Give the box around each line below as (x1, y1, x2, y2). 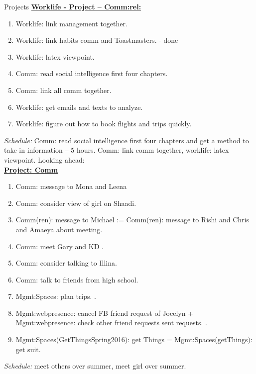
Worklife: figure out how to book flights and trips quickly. (15, 118, 192, 129)
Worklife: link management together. (15, 18, 128, 28)
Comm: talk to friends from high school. (15, 274, 138, 284)
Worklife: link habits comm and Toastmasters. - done (15, 35, 178, 45)
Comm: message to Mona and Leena (15, 181, 127, 191)
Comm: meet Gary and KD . (15, 241, 104, 251)
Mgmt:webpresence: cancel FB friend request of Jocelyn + (15, 307, 194, 318)
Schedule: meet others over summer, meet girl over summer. (4, 361, 186, 371)
